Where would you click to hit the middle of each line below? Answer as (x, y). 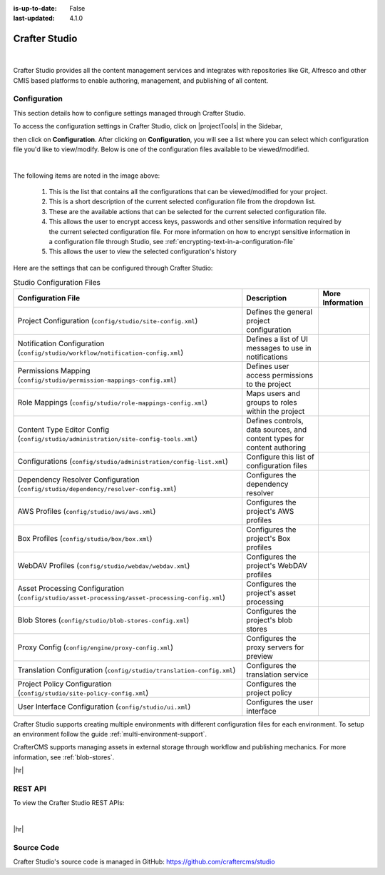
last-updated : (34, 19)
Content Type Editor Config (63, 430)
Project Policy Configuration (65, 684)
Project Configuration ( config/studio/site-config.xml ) (108, 320)
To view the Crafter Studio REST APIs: (69, 803)
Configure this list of (281, 457)
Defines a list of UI (277, 339)
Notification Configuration (61, 343)
